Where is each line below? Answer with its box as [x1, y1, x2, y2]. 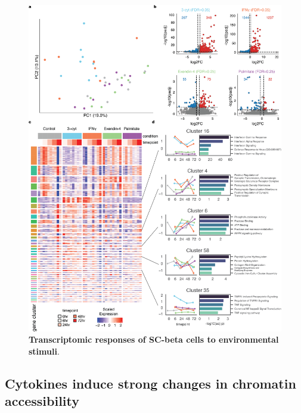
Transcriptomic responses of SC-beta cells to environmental [29, 333, 279, 346]
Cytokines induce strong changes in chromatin [5, 374, 296, 392]
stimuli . [29, 344, 60, 357]
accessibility [5, 392, 80, 410]
